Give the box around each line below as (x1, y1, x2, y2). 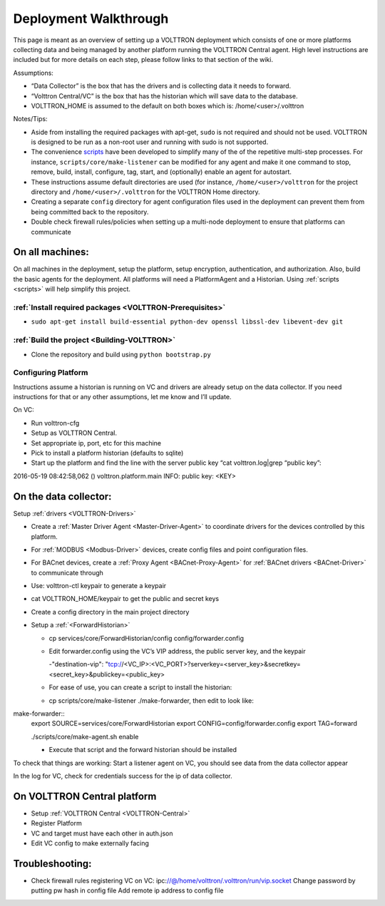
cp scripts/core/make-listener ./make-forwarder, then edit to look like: (48, 696, 255, 705)
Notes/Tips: (13, 115, 48, 123)
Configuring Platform (13, 368, 88, 378)
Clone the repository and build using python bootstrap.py (31, 350, 212, 359)
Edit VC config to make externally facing (31, 839, 150, 848)
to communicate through (31, 568, 103, 577)
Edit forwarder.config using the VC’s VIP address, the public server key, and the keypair (48, 647, 306, 656)
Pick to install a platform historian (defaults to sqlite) (31, 449, 184, 458)
